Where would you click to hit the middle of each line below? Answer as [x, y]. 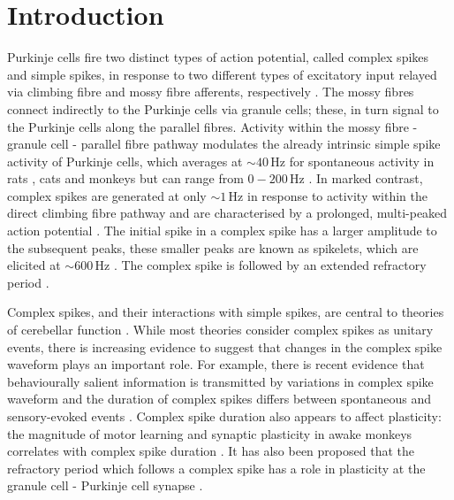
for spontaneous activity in [362, 161]
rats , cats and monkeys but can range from [125, 178]
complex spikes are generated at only [107, 195]
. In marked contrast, [366, 178]
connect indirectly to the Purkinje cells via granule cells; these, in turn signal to [223, 108]
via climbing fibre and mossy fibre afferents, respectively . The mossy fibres [211, 92]
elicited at [34, 265]
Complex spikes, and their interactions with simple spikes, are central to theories [226, 312]
